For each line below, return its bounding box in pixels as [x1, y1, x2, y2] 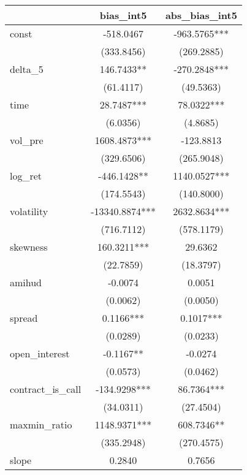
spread [10, 311, 38, 325]
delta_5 [10, 62, 44, 76]
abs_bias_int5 [165, 8, 237, 22]
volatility [10, 204, 48, 218]
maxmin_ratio [10, 417, 72, 431]
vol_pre [10, 133, 44, 147]
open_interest [10, 346, 70, 360]
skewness [10, 240, 48, 254]
